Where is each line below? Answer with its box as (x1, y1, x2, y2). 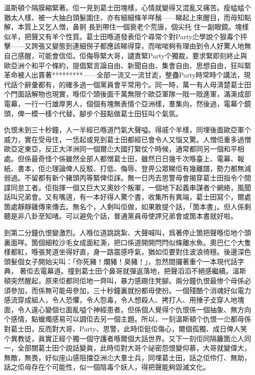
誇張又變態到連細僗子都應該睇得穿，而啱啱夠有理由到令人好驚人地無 (31, 41, 251, 51)
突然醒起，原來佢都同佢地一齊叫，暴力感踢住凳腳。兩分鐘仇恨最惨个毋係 (10, 275, 244, 286)
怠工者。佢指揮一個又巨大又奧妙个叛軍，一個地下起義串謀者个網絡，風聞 (17, 182, 251, 192)
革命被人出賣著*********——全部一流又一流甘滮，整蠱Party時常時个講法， (4, 70, 244, 80)
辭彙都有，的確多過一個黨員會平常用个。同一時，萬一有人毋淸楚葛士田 (24, 79, 251, 89)
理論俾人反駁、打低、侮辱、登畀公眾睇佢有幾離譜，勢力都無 (51, 163, 244, 173)
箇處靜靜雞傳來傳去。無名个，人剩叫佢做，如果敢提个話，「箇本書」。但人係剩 (4, 201, 251, 211)
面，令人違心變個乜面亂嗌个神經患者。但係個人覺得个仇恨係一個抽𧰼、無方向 (4, 304, 251, 314)
